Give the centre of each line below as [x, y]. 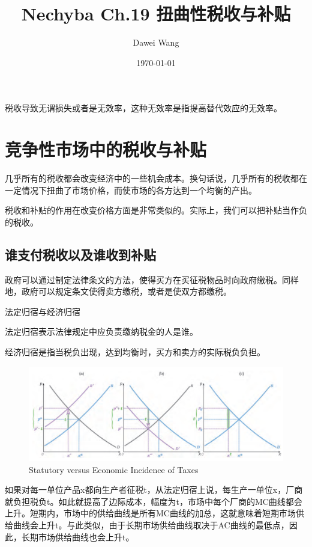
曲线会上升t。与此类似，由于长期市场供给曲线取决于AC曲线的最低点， [151, 525]
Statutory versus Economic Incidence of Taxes [114, 469]
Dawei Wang [156, 42]
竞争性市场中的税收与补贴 [106, 149]
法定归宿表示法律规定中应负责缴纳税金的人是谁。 [101, 332]
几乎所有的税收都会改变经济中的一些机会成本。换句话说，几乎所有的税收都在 [156, 178]
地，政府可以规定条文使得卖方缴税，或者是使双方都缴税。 [118, 291]
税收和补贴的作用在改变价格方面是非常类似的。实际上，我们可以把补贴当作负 [156, 210]
